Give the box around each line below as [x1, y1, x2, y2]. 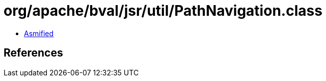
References [4, 46, 63, 60]
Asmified [24, 29, 54, 38]
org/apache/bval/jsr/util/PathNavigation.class [4, 2, 322, 19]
